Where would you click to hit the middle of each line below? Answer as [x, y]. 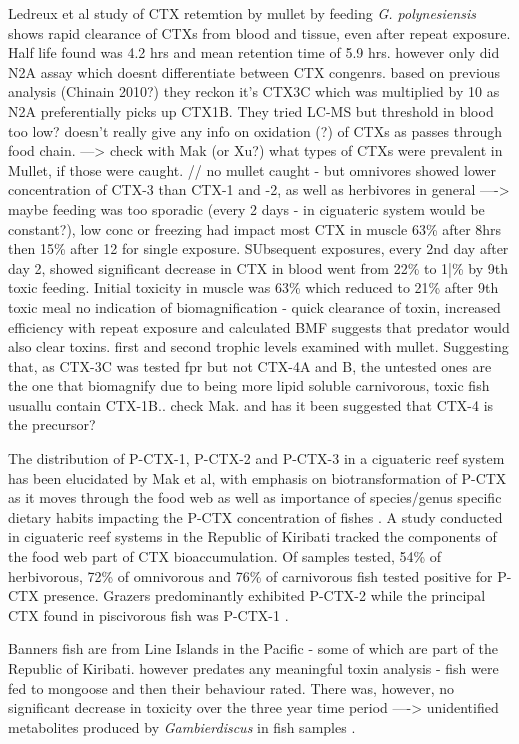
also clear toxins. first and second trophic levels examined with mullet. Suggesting [258, 346]
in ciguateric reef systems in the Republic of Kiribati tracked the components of [252, 536]
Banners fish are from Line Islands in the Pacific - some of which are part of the [253, 648]
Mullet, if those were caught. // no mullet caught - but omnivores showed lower [252, 169]
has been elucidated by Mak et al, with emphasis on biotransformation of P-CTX [257, 477]
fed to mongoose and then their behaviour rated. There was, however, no [231, 687]
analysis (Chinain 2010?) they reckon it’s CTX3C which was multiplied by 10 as [254, 91]
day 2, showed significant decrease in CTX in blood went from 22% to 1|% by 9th [258, 267]
